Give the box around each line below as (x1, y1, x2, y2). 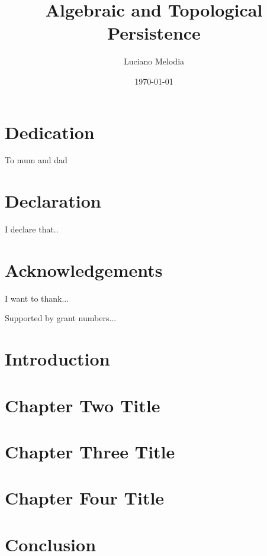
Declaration (5, 189, 101, 213)
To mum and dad (5, 154, 67, 166)
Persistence (107, 21, 201, 45)
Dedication (5, 119, 95, 144)
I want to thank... (5, 292, 69, 304)
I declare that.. (5, 223, 59, 235)
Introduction (5, 347, 110, 371)
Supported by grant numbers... (5, 312, 117, 324)
